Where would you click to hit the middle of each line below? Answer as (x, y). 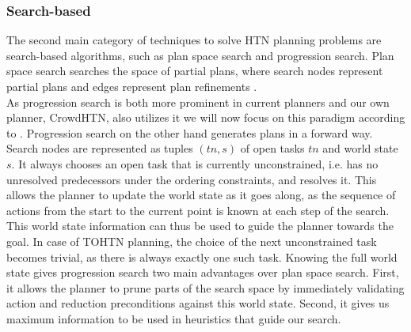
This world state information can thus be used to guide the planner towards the (200, 226)
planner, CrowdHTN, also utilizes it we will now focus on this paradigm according (206, 117)
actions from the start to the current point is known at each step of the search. (198, 210)
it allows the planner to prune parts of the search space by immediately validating (205, 287)
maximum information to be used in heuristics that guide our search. (174, 318)
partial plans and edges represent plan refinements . (132, 86)
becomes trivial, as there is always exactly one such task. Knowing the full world (202, 257)
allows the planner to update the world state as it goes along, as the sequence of (201, 195)
